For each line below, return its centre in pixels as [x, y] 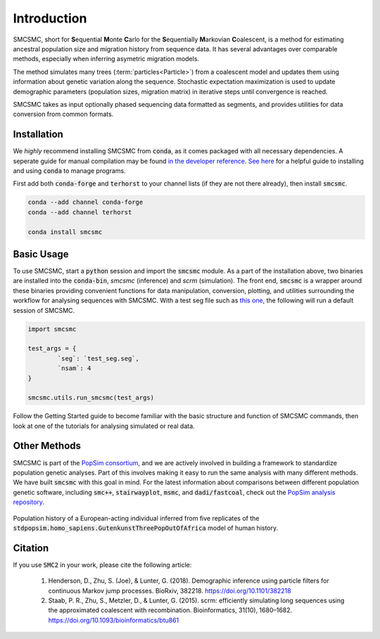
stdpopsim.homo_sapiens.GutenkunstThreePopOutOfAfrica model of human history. [146, 528]
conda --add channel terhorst [80, 212]
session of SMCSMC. [44, 310]
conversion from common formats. [63, 114]
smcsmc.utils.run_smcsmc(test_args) [91, 398]
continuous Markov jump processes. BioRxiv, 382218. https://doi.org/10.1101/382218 [170, 590]
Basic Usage [41, 254]
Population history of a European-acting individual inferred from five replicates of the [136, 518]
